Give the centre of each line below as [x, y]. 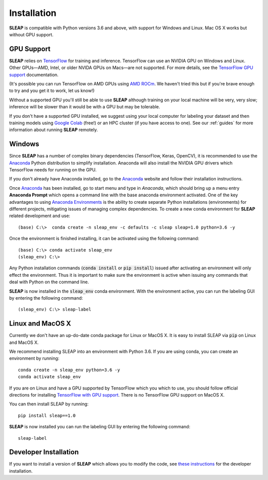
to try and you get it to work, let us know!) [52, 91]
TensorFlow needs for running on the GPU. [53, 170]
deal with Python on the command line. [49, 282]
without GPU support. [31, 34]
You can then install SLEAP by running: [49, 404]
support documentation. [34, 75]
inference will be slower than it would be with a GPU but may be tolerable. [85, 107]
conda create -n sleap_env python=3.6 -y [69, 370]
